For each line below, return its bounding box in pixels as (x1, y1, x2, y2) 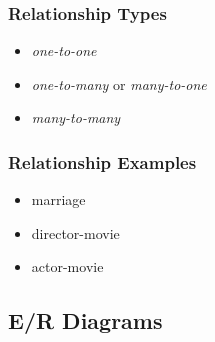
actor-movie (31, 256, 104, 277)
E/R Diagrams (8, 305, 163, 336)
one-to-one (31, 40, 97, 61)
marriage (31, 189, 86, 210)
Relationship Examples (8, 149, 197, 174)
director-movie (31, 222, 120, 243)
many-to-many (31, 107, 121, 128)
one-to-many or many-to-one (31, 73, 207, 94)
